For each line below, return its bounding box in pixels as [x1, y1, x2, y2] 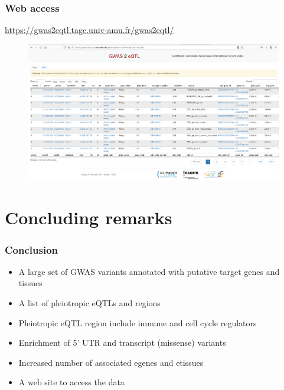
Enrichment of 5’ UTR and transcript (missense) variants [18, 336, 226, 349]
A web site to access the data [18, 376, 125, 388]
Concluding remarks [5, 205, 172, 230]
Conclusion [5, 242, 58, 257]
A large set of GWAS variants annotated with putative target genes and [18, 265, 280, 277]
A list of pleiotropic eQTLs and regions [18, 297, 161, 309]
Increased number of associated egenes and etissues [18, 356, 204, 368]
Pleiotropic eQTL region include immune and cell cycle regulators [18, 316, 257, 329]
